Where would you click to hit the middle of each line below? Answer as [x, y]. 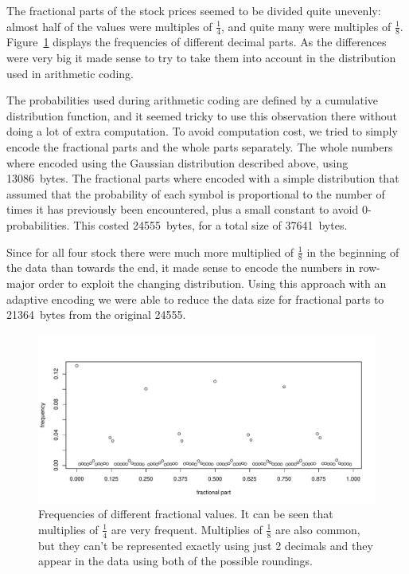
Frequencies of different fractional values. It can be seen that [186, 514]
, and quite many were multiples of [306, 26]
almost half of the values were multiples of [109, 26]
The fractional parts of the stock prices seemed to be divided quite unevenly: [194, 10]
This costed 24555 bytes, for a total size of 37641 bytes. [210, 224]
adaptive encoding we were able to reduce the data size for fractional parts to [195, 299]
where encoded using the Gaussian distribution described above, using [177, 162]
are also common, [318, 529]
